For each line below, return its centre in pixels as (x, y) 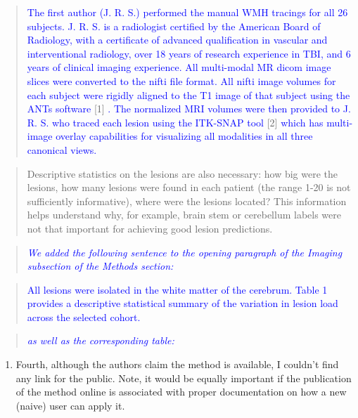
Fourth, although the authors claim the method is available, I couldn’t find (177, 364)
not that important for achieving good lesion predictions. (150, 228)
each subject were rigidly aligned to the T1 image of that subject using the (188, 94)
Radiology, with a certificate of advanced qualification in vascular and (177, 40)
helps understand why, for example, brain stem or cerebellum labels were (184, 215)
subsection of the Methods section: (100, 266)
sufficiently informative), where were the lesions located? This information (187, 201)
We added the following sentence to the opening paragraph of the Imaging (185, 252)
